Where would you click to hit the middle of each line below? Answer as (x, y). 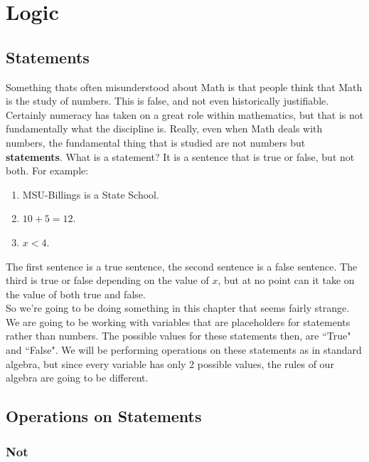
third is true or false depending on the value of (107, 280)
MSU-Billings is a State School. (91, 194)
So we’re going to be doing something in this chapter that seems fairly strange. (178, 308)
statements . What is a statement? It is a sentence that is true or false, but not (180, 156)
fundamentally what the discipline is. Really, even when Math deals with (164, 128)
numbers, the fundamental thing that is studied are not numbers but (156, 142)
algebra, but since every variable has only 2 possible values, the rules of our (170, 363)
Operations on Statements (104, 416)
